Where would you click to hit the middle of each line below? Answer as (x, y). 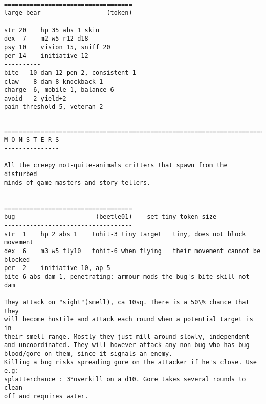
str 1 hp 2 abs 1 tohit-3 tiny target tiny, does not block (125, 234)
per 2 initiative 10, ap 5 (57, 268)
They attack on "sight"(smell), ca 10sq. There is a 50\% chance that (127, 302)
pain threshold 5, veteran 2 (54, 107)
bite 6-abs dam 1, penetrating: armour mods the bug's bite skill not (127, 276)
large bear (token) (68, 13)
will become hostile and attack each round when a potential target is (129, 320)
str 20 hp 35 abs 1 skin (52, 30)
